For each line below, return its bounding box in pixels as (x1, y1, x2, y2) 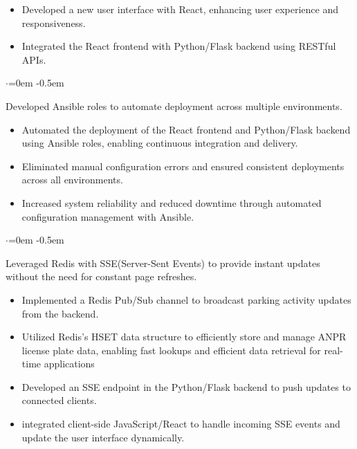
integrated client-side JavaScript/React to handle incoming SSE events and (21, 416, 340, 431)
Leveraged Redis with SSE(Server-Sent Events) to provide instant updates (6, 255, 320, 270)
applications (44, 356, 95, 371)
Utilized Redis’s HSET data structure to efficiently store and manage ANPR (21, 329, 347, 344)
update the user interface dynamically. (21, 430, 185, 444)
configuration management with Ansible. (21, 209, 194, 223)
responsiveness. (21, 15, 86, 30)
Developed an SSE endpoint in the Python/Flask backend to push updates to (21, 379, 351, 394)
